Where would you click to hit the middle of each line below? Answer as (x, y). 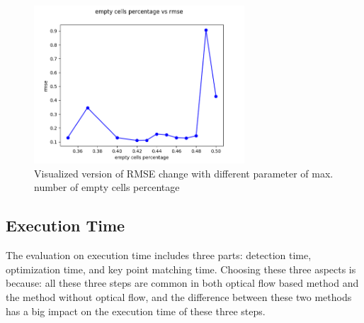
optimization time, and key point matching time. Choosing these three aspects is (181, 269)
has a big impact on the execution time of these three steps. (136, 311)
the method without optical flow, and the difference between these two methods (179, 297)
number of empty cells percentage (107, 187)
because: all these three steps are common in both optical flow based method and (182, 283)
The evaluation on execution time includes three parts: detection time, (159, 255)
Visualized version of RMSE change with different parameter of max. (184, 173)
